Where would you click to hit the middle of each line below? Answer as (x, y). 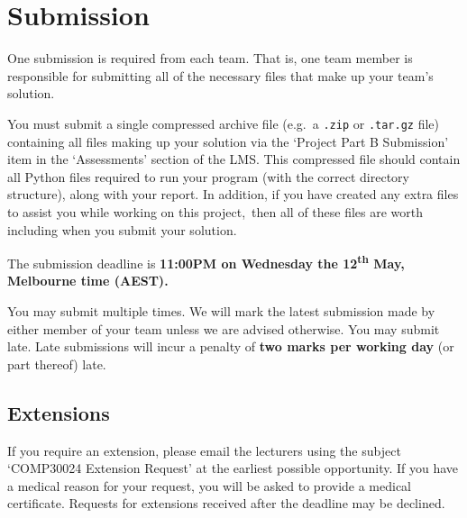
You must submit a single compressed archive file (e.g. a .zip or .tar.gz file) (223, 123)
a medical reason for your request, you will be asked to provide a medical (210, 485)
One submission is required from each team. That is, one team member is (210, 58)
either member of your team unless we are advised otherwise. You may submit (224, 328)
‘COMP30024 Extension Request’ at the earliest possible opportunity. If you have (233, 468)
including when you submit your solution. (122, 229)
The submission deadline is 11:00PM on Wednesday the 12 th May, (206, 262)
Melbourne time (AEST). (88, 281)
